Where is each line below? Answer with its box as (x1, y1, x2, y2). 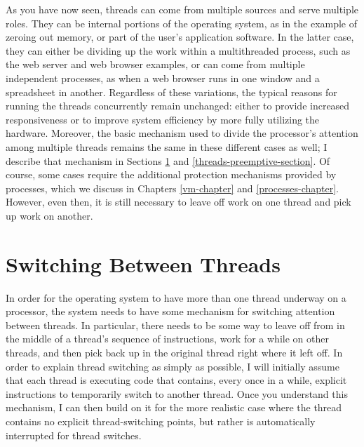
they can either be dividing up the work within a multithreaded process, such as (6, 43, 351, 58)
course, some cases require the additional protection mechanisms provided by (6, 167, 337, 182)
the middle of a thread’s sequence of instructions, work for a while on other (6, 331, 329, 346)
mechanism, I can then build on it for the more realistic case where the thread (6, 400, 342, 415)
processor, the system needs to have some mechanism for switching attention (6, 304, 335, 319)
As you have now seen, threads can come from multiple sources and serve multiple (6, 2, 358, 16)
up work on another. (6, 208, 93, 222)
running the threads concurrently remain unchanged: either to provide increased (6, 98, 350, 113)
